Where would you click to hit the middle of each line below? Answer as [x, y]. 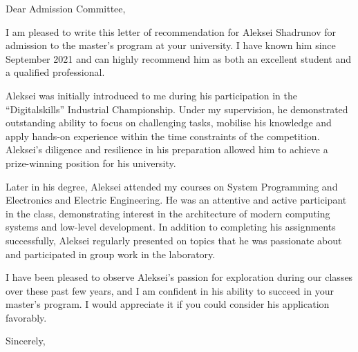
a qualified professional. [55, 72]
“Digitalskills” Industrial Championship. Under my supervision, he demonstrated [177, 109]
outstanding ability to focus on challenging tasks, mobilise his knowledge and [169, 123]
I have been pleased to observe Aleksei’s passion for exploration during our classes [179, 277]
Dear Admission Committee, [66, 8]
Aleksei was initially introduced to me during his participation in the [151, 95]
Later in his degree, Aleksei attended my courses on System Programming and [172, 186]
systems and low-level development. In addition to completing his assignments [171, 227]
